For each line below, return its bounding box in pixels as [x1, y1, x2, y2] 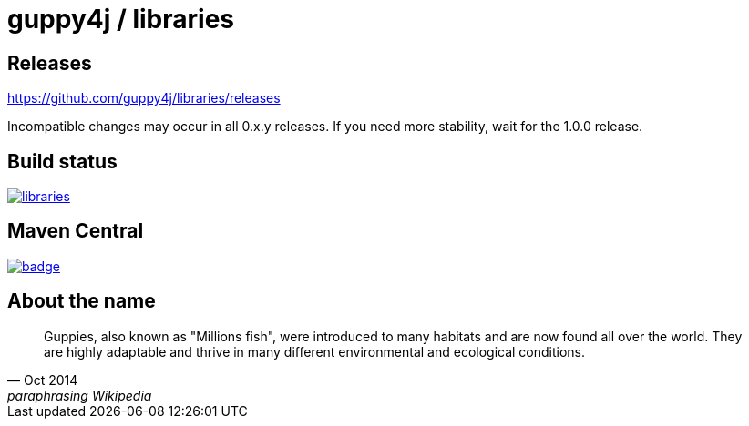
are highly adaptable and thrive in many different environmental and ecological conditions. [44, 343, 586, 360]
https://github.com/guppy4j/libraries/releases [7, 90, 281, 106]
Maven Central [7, 219, 144, 243]
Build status [7, 149, 118, 173]
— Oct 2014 [7, 371, 78, 388]
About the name [7, 289, 156, 313]
